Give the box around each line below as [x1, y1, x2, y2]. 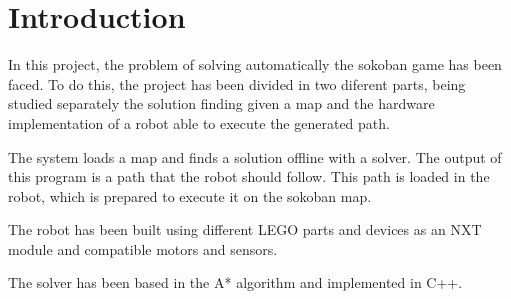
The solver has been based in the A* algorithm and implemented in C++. [8, 272, 463, 293]
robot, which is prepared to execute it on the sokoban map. [8, 185, 372, 206]
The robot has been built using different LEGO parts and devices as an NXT [8, 219, 482, 240]
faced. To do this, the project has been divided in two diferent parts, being [8, 73, 466, 94]
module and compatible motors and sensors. [8, 238, 278, 259]
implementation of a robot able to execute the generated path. [8, 112, 390, 133]
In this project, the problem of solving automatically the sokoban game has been [8, 54, 502, 75]
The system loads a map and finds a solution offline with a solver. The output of [8, 146, 502, 167]
